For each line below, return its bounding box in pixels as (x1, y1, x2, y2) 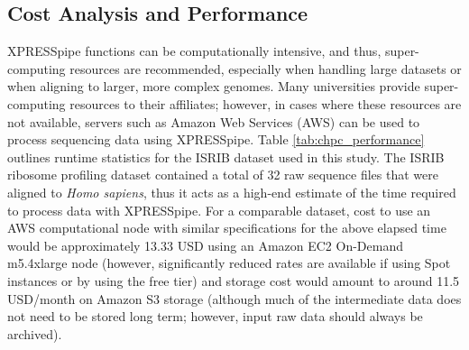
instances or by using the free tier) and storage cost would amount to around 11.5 (7, 271, 460, 290)
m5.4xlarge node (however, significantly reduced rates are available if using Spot (7, 253, 451, 272)
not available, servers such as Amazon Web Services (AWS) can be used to (7, 112, 420, 131)
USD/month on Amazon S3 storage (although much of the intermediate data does (7, 289, 462, 308)
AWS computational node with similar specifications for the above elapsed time (7, 218, 446, 237)
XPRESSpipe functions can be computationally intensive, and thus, (7, 41, 382, 60)
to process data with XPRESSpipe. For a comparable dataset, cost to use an (7, 200, 431, 219)
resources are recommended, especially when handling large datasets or (69, 59, 462, 78)
